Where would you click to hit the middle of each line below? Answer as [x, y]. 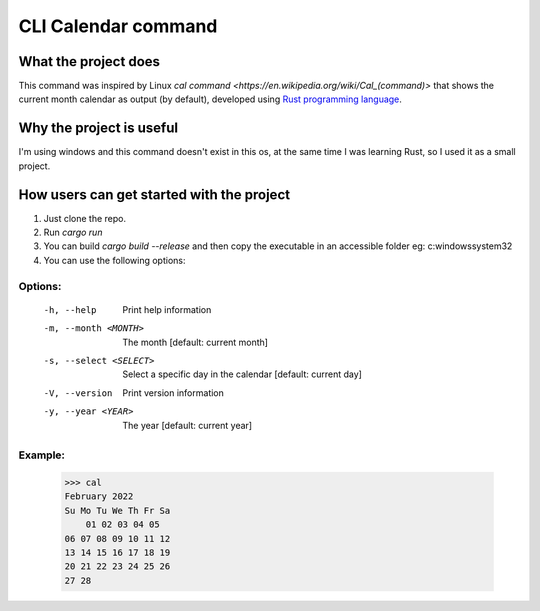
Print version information [173, 392]
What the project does [89, 61]
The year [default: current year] [187, 425]
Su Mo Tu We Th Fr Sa [117, 510]
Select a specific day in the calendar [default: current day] [242, 374]
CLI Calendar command [118, 26]
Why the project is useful [98, 128]
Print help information [167, 309]
